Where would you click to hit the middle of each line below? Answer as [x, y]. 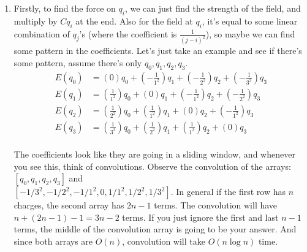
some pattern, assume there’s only [78, 63]
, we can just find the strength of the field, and [213, 8]
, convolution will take [164, 241]
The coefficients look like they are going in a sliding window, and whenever [154, 154]
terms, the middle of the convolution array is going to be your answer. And [155, 229]
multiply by [36, 21]
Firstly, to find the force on [65, 8]
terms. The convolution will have [216, 205]
